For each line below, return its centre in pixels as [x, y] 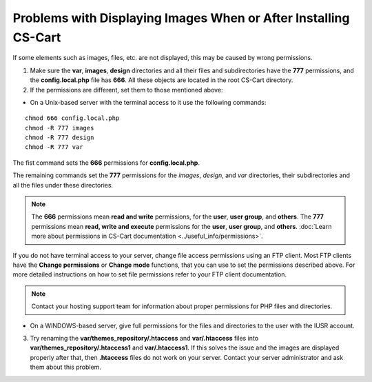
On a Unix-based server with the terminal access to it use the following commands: [148, 102]
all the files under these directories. [63, 185]
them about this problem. [65, 367]
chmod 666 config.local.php [72, 118]
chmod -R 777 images [60, 128]
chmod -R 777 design [60, 138]
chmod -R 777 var [54, 147]
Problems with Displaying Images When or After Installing [181, 18]
